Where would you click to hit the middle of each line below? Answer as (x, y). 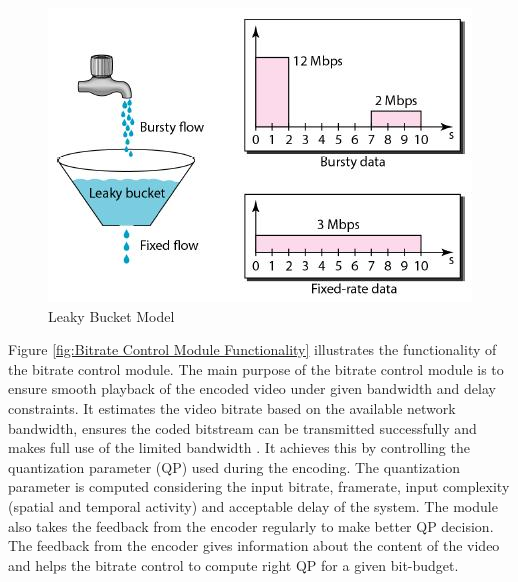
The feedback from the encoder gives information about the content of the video (254, 545)
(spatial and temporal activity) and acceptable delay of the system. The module (253, 505)
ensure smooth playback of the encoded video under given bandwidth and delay (252, 388)
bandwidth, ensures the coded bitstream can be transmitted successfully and (242, 427)
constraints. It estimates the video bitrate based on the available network (232, 407)
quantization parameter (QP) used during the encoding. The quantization (234, 466)
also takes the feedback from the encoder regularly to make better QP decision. (251, 525)
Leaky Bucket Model (111, 315)
